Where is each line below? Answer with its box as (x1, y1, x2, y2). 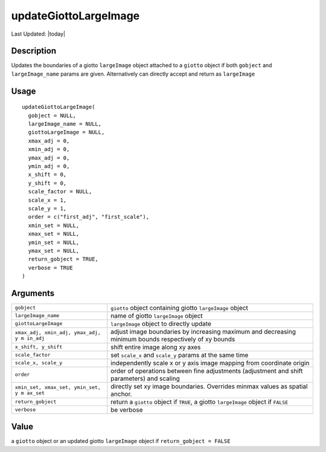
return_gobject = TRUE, (28, 256, 99, 263)
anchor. (110, 390, 132, 398)
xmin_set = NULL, (28, 222, 80, 229)
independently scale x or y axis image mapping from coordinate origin (110, 358, 310, 367)
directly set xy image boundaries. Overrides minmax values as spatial (110, 382, 308, 390)
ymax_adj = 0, (28, 154, 70, 161)
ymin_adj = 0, (28, 163, 70, 169)
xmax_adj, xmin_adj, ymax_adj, (14, 329, 101, 335)
